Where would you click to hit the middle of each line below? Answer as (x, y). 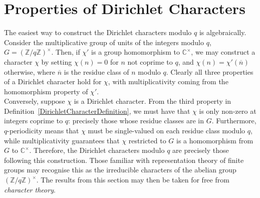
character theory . (30, 189)
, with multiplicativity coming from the (168, 81)
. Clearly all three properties (210, 71)
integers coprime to (34, 121)
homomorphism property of (46, 91)
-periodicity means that (43, 131)
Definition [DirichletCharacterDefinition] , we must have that (97, 111)
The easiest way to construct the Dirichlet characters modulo (98, 32)
